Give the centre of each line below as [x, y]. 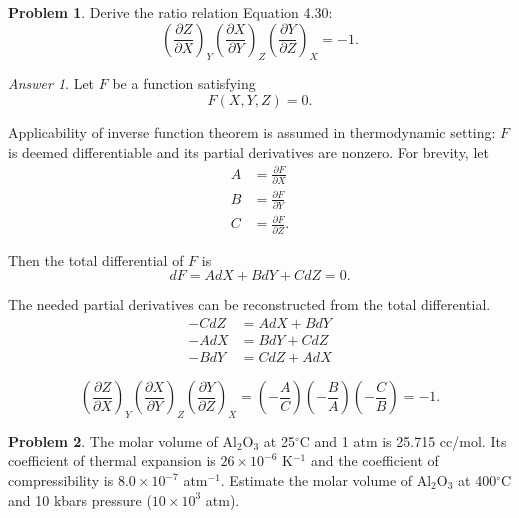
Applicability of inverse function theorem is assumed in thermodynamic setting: [252, 131]
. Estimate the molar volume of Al [326, 480]
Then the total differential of [96, 259]
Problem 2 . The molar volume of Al [122, 440]
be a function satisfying [184, 83]
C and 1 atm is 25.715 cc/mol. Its [403, 440]
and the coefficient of [374, 460]
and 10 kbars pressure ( [80, 499]
